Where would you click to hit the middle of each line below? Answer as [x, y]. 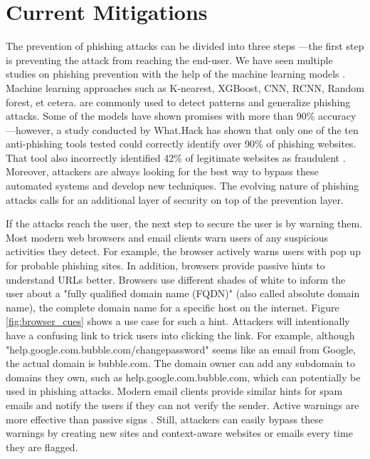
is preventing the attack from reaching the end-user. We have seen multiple [169, 60]
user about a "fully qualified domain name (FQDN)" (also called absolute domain [183, 293]
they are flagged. [42, 447]
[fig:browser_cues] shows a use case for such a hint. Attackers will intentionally [178, 321]
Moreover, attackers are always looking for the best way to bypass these [162, 171]
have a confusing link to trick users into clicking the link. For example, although [180, 335]
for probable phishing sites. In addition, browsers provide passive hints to [165, 265]
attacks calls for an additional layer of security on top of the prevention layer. [175, 199]
